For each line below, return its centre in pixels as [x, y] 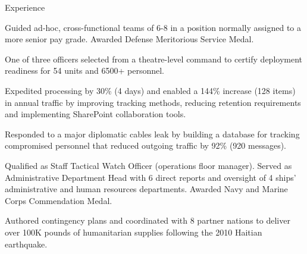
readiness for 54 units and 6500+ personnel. [85, 70]
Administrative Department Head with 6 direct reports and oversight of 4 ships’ [151, 177]
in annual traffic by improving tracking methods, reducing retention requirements [153, 102]
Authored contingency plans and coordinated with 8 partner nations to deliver [148, 220]
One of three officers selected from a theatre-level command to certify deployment [153, 59]
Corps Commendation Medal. [59, 200]
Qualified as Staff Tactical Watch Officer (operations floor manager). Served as [148, 165]
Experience [25, 7]
